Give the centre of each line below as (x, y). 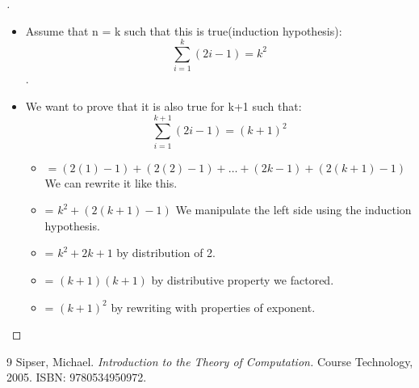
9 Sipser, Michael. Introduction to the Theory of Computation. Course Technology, (210, 361)
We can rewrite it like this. (111, 182)
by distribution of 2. (166, 253)
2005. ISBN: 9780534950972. (77, 377)
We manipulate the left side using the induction (293, 210)
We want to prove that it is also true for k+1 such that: (163, 105)
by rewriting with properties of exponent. (213, 307)
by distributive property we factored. (243, 280)
